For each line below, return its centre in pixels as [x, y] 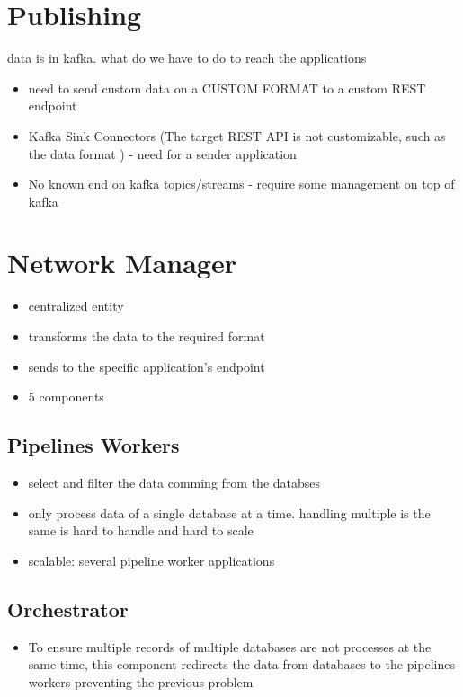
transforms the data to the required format [147, 336]
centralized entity [76, 306]
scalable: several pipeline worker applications [151, 560]
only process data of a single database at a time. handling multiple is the [229, 512]
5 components [66, 397]
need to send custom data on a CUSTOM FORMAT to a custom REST [227, 88]
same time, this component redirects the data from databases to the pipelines [242, 664]
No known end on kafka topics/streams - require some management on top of [241, 184]
